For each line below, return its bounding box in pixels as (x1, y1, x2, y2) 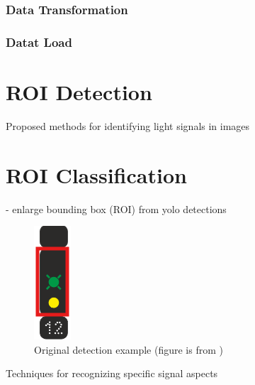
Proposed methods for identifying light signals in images (6, 118, 250, 133)
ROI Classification (6, 160, 187, 189)
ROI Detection (6, 77, 152, 106)
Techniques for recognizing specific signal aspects (6, 366, 218, 381)
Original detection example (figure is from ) (34, 342, 223, 357)
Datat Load (6, 33, 72, 50)
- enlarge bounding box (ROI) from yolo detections (6, 201, 227, 216)
